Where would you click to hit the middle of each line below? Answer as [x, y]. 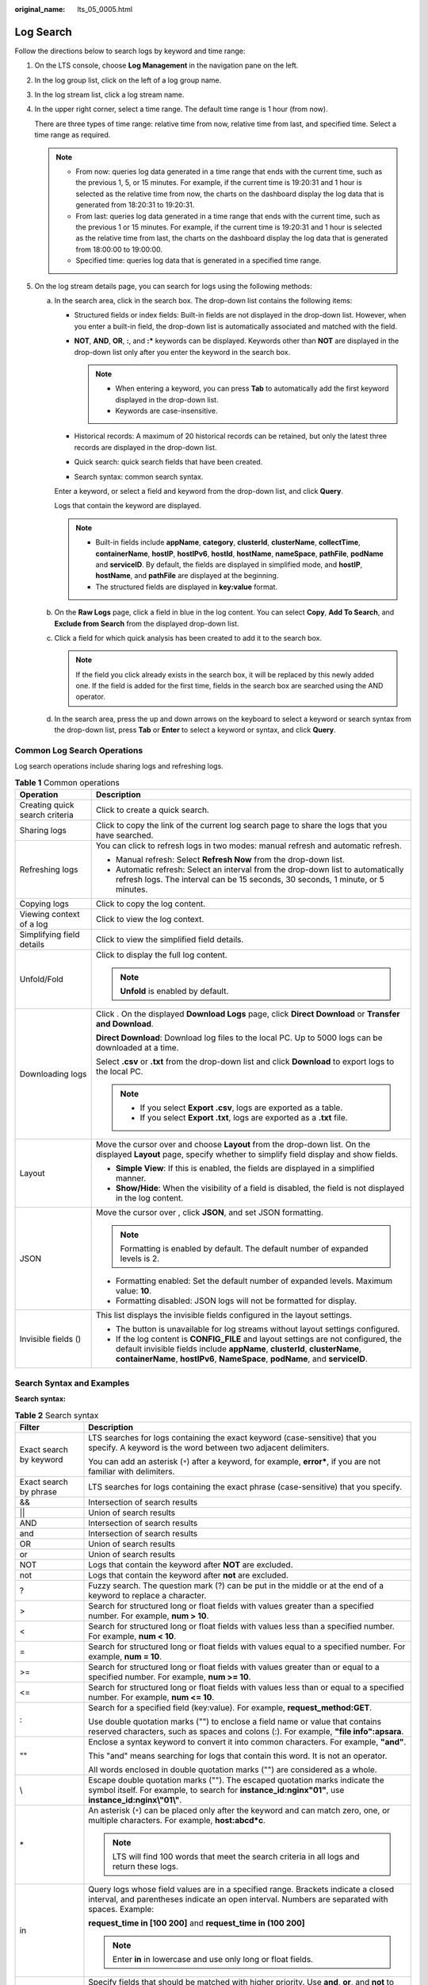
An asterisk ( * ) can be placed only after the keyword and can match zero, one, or [239, 1810]
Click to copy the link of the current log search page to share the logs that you [241, 826]
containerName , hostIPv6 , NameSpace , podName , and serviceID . [242, 1359]
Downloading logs [53, 1074]
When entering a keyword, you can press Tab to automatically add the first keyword [252, 388]
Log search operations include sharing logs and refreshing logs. [119, 766]
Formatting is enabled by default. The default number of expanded [244, 1249]
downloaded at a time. [137, 1048]
